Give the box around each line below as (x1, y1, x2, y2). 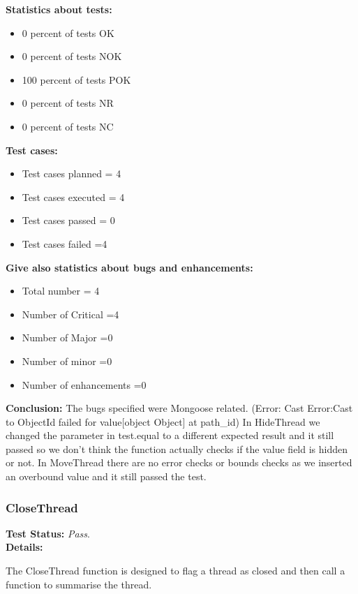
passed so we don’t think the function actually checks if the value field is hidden (6, 441, 348, 456)
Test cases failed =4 (22, 236, 107, 251)
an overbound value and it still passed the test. (6, 469, 207, 484)
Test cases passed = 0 (22, 213, 115, 228)
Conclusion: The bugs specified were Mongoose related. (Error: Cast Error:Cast (6, 401, 353, 415)
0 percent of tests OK (22, 25, 114, 40)
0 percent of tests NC (22, 119, 114, 133)
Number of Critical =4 (22, 306, 119, 321)
